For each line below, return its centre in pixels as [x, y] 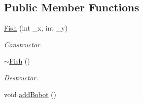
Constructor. [23, 44]
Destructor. [21, 77]
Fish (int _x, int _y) [36, 28]
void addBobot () [30, 94]
